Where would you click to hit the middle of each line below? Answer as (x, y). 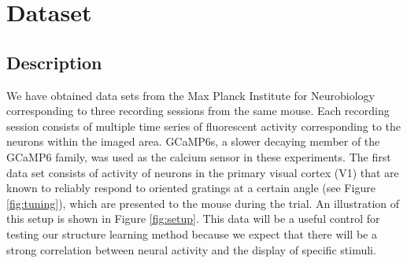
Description (54, 62)
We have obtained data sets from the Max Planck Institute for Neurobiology (191, 95)
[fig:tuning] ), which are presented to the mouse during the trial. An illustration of (203, 203)
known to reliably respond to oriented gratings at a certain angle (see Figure (191, 188)
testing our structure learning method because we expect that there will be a (192, 233)
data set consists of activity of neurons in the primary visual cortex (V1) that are (203, 172)
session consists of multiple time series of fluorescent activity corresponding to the (203, 126)
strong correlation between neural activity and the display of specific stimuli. (191, 249)
